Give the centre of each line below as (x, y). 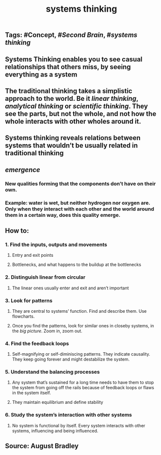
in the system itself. (32, 393)
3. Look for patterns (29, 301)
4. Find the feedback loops (37, 343)
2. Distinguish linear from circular (45, 277)
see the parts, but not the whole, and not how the (81, 114)
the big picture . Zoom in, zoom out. (47, 331)
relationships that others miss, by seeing (68, 67)
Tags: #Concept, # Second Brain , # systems (71, 35)
